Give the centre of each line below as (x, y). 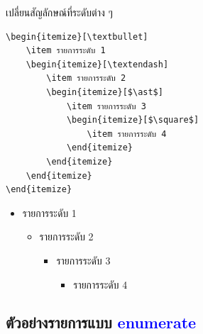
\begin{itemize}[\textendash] (97, 64)
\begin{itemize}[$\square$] (133, 120)
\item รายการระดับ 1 (66, 51)
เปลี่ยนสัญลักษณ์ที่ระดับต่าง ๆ (59, 12)
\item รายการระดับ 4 (127, 134)
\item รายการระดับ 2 (86, 78)
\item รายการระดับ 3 (106, 106)
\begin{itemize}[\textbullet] (77, 37)
